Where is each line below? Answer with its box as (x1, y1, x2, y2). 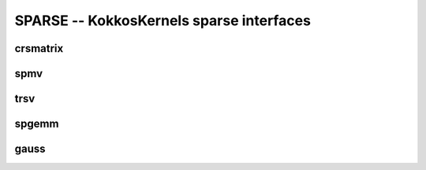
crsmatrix (14, 42, 64, 55)
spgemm (14, 117, 59, 131)
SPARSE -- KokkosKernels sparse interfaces (14, 12, 312, 29)
